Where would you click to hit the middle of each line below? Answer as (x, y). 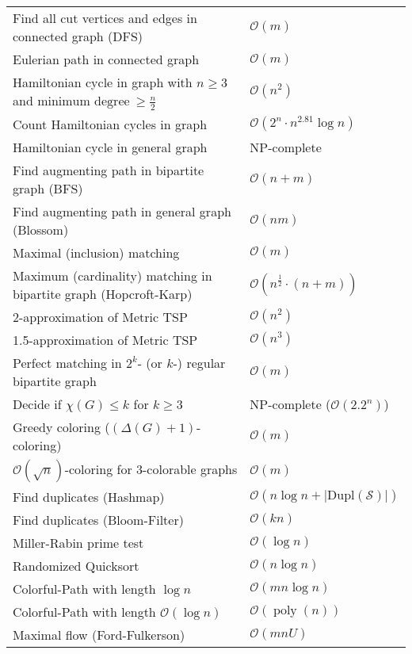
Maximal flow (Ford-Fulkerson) (99, 634)
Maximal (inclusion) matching (96, 252)
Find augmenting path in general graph (122, 211)
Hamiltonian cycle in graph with (103, 82)
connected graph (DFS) (78, 36)
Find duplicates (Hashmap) (89, 496)
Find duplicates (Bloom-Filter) (98, 519)
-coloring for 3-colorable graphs (151, 469)
